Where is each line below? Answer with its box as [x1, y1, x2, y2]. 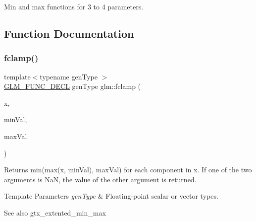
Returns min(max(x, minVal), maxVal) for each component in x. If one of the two [4, 164, 252, 175]
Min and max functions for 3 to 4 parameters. [4, 1, 144, 11]
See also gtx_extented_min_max [4, 207, 106, 218]
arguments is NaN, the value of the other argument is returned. [4, 174, 197, 184]
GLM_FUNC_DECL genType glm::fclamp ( [4, 81, 141, 91]
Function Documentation [4, 25, 134, 41]
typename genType [40, 71, 98, 81]
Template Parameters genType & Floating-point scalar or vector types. [4, 191, 218, 201]
